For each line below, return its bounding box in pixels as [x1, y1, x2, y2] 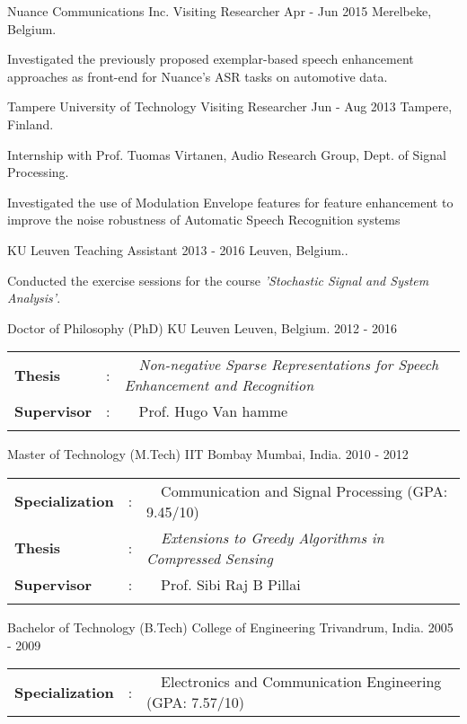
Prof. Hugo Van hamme [138, 401, 288, 422]
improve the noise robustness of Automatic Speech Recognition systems [7, 210, 401, 229]
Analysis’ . [7, 288, 61, 307]
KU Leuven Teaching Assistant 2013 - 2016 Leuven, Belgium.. [7, 240, 348, 259]
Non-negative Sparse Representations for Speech [138, 354, 439, 375]
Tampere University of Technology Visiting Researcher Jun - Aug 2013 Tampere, [7, 97, 453, 116]
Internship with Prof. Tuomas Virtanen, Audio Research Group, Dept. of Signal [7, 145, 446, 163]
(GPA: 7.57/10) [146, 692, 244, 713]
